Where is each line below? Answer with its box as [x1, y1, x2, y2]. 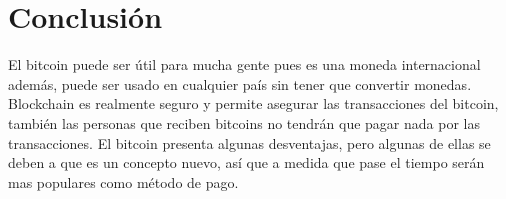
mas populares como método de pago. [8, 171, 239, 192]
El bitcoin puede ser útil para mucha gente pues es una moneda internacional [8, 54, 481, 75]
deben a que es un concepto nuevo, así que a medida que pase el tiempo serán [8, 152, 485, 173]
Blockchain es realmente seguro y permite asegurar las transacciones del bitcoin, [8, 93, 499, 114]
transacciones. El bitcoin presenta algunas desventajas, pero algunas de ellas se [8, 132, 491, 153]
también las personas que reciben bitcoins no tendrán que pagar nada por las [8, 112, 480, 133]
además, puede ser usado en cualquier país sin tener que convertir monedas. [8, 73, 472, 94]
